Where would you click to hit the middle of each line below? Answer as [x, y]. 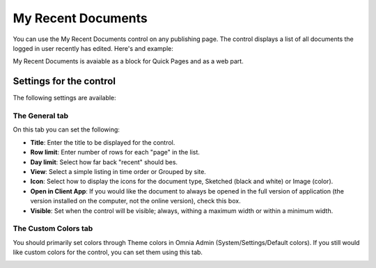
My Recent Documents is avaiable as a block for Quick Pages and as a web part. [128, 61]
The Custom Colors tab [53, 228]
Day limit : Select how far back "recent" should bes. [104, 162]
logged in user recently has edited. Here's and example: [93, 48]
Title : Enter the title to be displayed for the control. [103, 142]
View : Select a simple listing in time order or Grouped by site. [118, 171]
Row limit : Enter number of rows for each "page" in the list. [115, 152]
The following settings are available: [64, 98]
